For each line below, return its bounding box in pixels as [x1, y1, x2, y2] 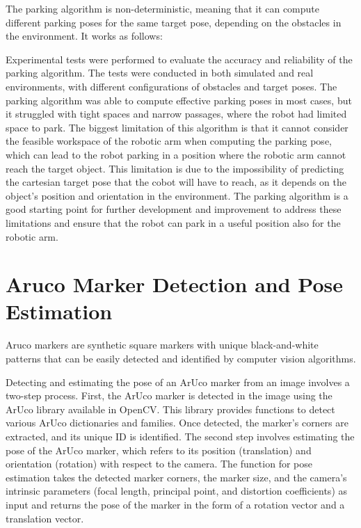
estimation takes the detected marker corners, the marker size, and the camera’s [6, 470, 347, 484]
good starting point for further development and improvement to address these [6, 202, 342, 216]
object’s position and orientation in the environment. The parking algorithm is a [6, 188, 348, 202]
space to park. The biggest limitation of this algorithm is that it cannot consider [6, 120, 348, 134]
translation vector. [6, 511, 84, 525]
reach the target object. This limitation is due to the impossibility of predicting [6, 161, 344, 175]
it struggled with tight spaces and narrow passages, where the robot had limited [6, 106, 347, 121]
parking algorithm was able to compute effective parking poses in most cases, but [6, 93, 352, 107]
